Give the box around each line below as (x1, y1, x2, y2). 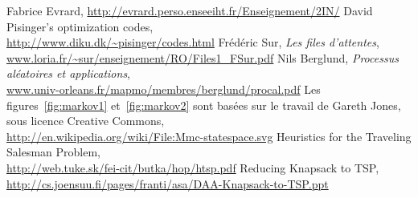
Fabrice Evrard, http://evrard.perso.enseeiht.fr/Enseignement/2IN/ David (6, 2, 373, 18)
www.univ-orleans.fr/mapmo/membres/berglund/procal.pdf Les (6, 80, 321, 97)
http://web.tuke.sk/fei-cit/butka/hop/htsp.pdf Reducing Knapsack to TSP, (6, 159, 379, 176)
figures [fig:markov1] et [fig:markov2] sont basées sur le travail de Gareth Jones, (6, 96, 401, 113)
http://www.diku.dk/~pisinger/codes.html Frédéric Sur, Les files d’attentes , (6, 34, 379, 51)
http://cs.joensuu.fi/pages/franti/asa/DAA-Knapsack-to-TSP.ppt (6, 175, 329, 192)
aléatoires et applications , (6, 65, 131, 82)
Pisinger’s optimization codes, (6, 18, 154, 34)
